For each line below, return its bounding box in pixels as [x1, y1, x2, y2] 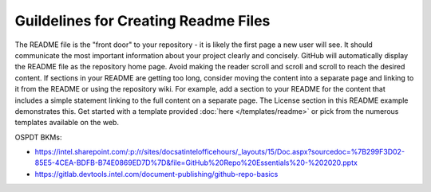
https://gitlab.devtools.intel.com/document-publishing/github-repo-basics [34, 169, 279, 178]
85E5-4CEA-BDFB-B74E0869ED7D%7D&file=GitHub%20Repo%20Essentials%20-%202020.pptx [34, 158, 358, 167]
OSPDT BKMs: [14, 132, 62, 142]
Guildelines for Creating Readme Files [14, 12, 271, 29]
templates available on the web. [14, 118, 120, 127]
